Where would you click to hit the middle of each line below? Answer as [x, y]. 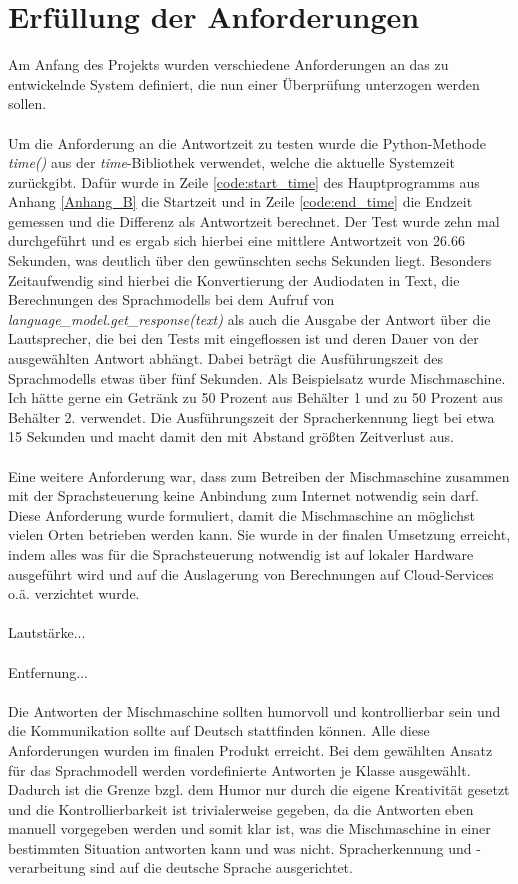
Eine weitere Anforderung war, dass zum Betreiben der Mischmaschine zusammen [259, 475]
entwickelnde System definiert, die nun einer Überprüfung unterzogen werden [244, 83]
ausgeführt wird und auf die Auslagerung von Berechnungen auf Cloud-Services [251, 573]
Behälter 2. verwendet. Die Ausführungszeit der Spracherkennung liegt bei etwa [251, 416]
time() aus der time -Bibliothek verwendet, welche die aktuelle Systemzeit [232, 162]
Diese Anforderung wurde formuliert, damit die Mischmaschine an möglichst [241, 514]
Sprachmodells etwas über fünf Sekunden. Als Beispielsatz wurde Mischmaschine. [257, 377]
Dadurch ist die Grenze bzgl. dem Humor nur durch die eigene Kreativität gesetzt [259, 789]
